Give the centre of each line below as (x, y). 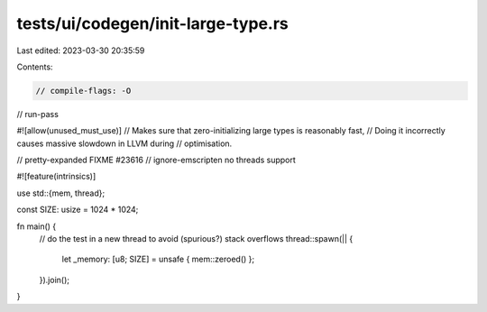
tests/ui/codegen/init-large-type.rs (152, 23)
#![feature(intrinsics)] (56, 177)
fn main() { (37, 226)
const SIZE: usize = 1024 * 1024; (78, 210)
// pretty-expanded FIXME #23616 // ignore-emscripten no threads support (156, 160)
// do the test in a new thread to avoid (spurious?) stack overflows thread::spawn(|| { (196, 239)
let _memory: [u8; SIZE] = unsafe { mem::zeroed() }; (158, 259)
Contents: (35, 67)
